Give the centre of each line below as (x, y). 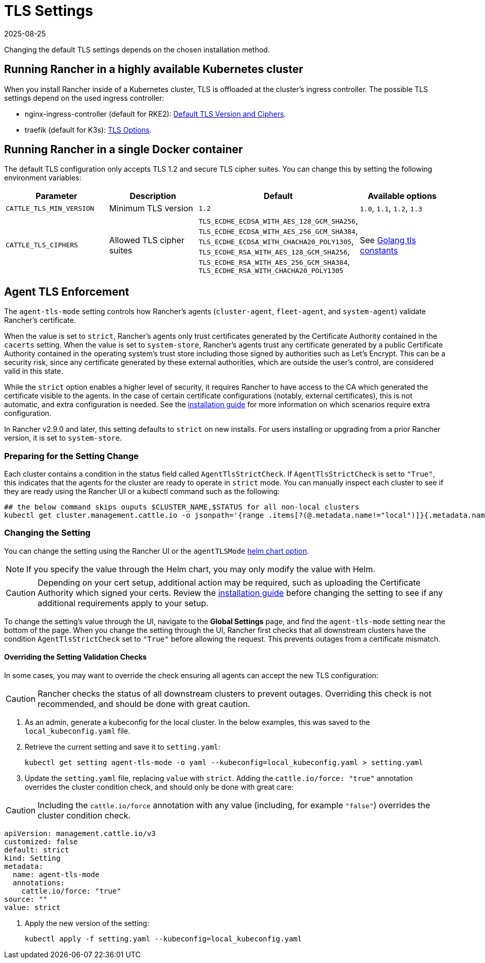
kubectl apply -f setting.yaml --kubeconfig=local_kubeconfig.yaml (163, 939)
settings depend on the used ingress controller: (84, 98)
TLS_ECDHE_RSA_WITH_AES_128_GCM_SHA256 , (274, 252)
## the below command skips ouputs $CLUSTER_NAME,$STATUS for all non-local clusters (182, 507)
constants (379, 250)
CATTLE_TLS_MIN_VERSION (50, 208)
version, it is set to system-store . (63, 438)
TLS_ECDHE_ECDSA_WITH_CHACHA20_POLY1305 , (276, 241)
